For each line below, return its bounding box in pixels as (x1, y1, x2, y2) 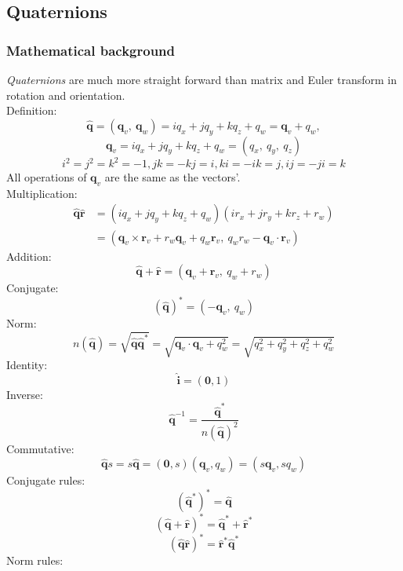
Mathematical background (6, 40, 176, 60)
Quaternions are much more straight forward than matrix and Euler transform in (6, 71, 398, 87)
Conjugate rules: (6, 472, 85, 489)
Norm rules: (6, 552, 64, 569)
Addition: (6, 247, 52, 264)
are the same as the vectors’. (104, 169, 241, 185)
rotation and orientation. (6, 86, 125, 103)
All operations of (6, 169, 87, 185)
